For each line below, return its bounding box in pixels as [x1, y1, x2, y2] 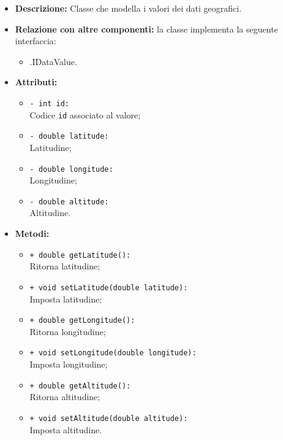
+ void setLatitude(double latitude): [29, 283, 188, 292]
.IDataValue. [29, 55, 77, 68]
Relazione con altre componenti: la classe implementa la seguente [15, 22, 278, 35]
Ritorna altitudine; [29, 390, 100, 403]
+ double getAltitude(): [29, 381, 131, 390]
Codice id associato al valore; [29, 108, 141, 121]
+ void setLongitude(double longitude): [29, 349, 197, 358]
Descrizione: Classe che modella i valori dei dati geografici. [15, 2, 242, 14]
